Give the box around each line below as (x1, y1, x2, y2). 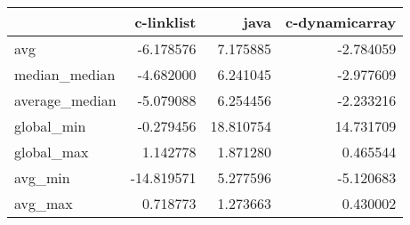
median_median (14, 64, 116, 84)
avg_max (14, 193, 73, 213)
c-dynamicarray (285, 12, 397, 32)
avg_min (14, 167, 70, 188)
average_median (14, 90, 117, 110)
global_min (14, 116, 86, 136)
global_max (14, 141, 89, 162)
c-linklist (134, 12, 197, 32)
